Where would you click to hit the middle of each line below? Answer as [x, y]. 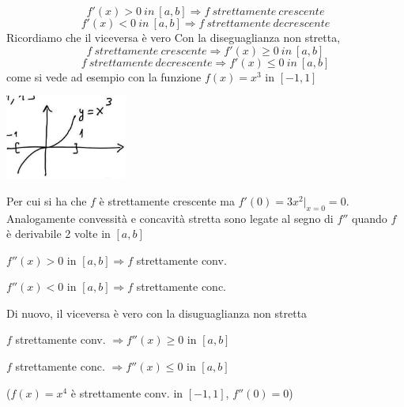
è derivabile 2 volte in [59, 234]
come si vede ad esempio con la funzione [104, 76]
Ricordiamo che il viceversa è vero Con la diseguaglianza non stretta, [174, 37]
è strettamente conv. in [127, 392]
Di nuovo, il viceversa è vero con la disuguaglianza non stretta [157, 313]
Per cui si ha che [47, 200]
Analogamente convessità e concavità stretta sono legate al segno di [170, 218]
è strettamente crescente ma [167, 200]
